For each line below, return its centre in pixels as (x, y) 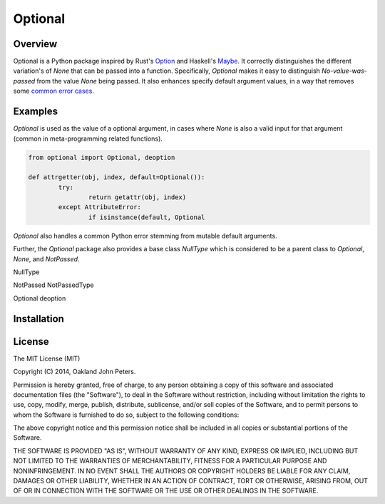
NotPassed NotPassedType (53, 285)
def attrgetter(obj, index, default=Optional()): (117, 177)
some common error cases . (53, 91)
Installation (38, 319)
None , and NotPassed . (46, 259)
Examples (36, 112)
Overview (35, 44)
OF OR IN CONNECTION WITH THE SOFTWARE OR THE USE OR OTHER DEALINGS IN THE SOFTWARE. (166, 491)
